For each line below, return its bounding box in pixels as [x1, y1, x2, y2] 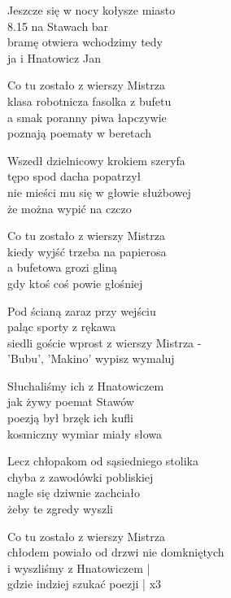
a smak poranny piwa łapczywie [7, 108, 167, 125]
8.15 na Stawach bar [7, 17, 109, 34]
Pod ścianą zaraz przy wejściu [7, 302, 156, 319]
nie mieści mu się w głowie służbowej [7, 183, 191, 200]
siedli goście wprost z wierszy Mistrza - [7, 334, 202, 351]
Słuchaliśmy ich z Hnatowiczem [7, 377, 164, 394]
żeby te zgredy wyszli [7, 500, 113, 517]
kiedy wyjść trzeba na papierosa [7, 242, 167, 260]
